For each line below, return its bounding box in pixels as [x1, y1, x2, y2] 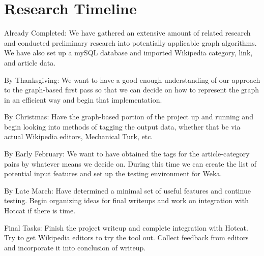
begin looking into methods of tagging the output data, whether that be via [4, 121, 241, 132]
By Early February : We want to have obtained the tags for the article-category [4, 148, 250, 159]
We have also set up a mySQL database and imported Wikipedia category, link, [4, 47, 253, 58]
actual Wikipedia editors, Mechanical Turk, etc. [4, 131, 153, 142]
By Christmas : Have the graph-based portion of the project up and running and [4, 111, 253, 122]
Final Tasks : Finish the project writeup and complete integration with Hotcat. [4, 222, 248, 233]
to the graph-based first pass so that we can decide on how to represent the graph [4, 84, 259, 95]
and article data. [4, 57, 56, 68]
